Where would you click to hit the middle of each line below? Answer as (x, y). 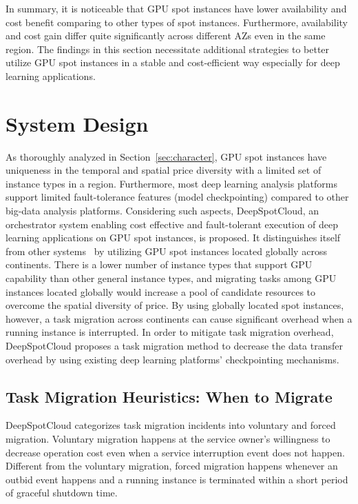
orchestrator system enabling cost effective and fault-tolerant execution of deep (172, 224)
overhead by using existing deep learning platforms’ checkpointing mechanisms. (172, 359)
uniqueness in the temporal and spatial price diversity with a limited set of (164, 170)
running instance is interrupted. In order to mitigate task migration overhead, (170, 332)
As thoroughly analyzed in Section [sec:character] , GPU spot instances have (166, 156)
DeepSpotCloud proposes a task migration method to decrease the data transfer (174, 345)
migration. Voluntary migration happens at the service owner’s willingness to (168, 438)
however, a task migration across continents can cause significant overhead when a (179, 318)
